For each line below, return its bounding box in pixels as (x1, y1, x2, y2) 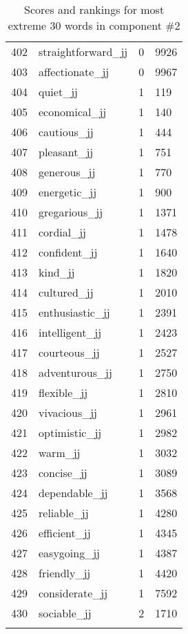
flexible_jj (39, 384, 88, 400)
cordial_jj (39, 224, 86, 240)
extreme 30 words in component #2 (8, 17, 180, 33)
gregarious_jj (39, 204, 103, 220)
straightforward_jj (39, 44, 128, 59)
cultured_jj (39, 284, 94, 300)
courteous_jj (39, 344, 100, 360)
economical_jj (39, 104, 107, 120)
